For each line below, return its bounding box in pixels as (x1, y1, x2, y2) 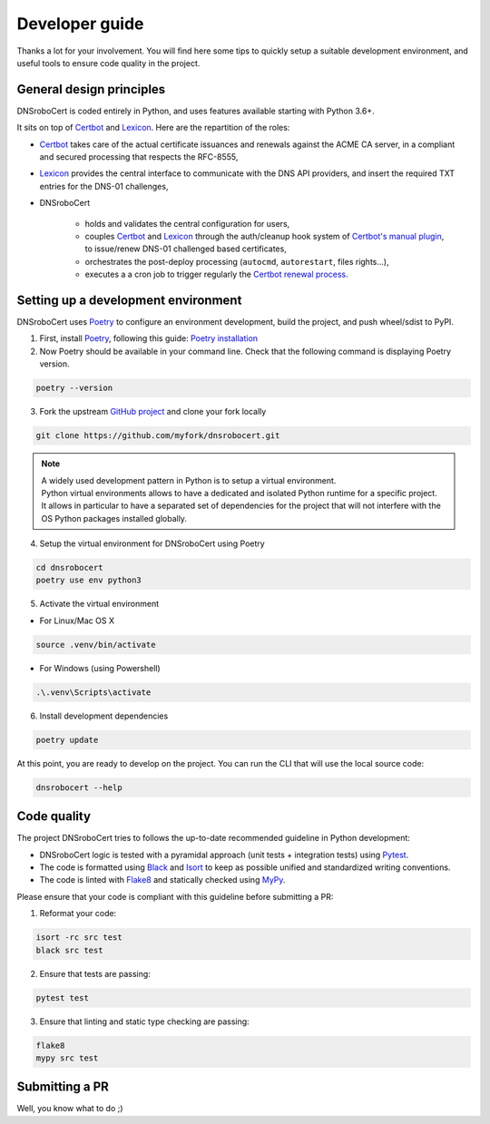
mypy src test (35, 1052, 99, 1063)
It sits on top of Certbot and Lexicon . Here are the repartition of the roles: (16, 122, 290, 133)
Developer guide (16, 14, 144, 34)
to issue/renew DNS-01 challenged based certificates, (84, 243, 288, 254)
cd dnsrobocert (35, 562, 103, 573)
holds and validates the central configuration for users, (84, 218, 290, 229)
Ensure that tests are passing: (39, 968, 152, 979)
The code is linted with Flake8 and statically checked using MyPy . (39, 875, 286, 885)
